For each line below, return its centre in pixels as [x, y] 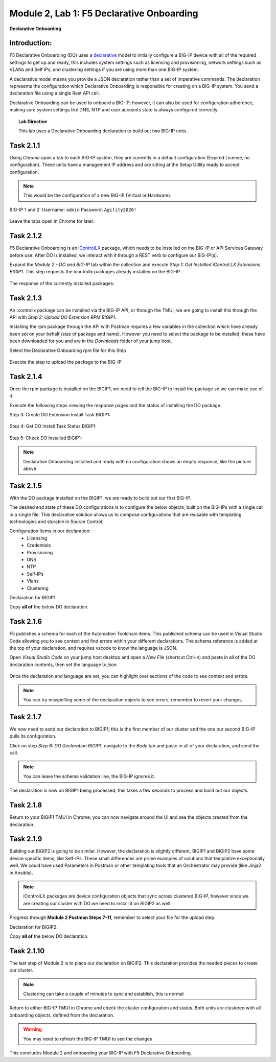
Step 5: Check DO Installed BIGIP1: [46, 438]
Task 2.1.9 [26, 839]
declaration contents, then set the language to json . [64, 665]
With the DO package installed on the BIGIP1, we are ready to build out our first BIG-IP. [100, 498]
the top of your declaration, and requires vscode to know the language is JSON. [94, 648]
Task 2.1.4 [26, 376]
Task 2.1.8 [26, 805]
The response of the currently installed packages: [62, 283]
